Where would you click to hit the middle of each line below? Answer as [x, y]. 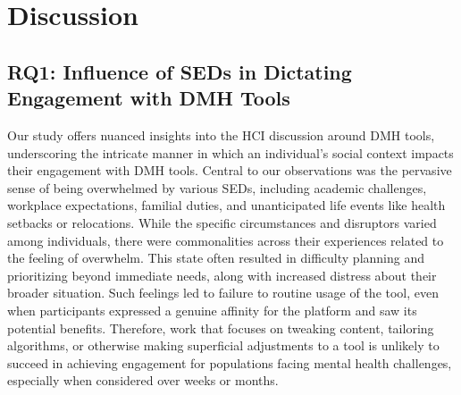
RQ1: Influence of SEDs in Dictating [180, 71]
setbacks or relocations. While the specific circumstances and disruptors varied [222, 222]
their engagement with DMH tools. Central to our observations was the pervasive [230, 170]
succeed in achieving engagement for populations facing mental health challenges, [230, 362]
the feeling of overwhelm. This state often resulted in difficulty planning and [216, 258]
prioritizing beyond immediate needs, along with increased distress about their [222, 275]
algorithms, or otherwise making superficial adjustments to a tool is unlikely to [223, 345]
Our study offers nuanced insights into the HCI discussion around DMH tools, [221, 134]
